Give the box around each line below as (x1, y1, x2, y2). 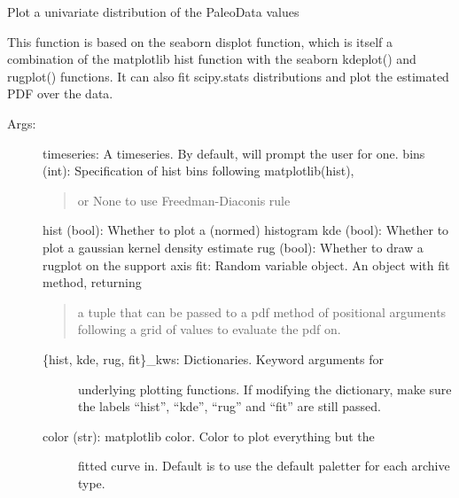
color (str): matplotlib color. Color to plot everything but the (43, 426, 375, 445)
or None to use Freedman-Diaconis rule (77, 191, 291, 209)
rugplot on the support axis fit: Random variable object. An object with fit (43, 255, 450, 274)
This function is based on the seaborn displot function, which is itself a (7, 32, 393, 51)
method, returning (43, 273, 142, 292)
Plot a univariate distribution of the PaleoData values (7, 3, 300, 20)
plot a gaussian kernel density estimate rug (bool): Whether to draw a (43, 237, 424, 256)
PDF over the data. (7, 84, 113, 103)
